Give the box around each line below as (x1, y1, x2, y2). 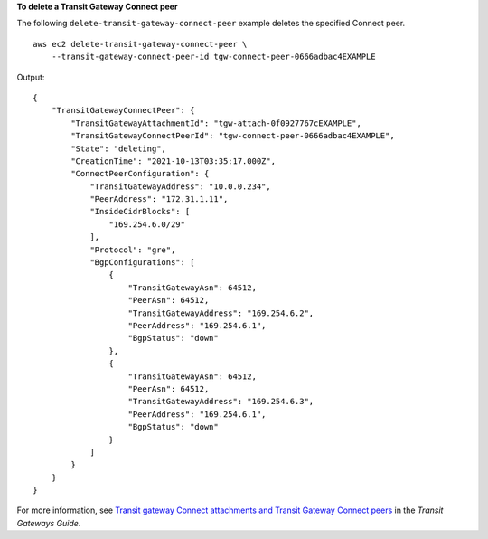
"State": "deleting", (70, 143, 167, 154)
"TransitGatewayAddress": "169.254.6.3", (127, 396, 314, 407)
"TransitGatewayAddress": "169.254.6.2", (127, 307, 314, 318)
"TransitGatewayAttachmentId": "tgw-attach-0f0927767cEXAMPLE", (70, 118, 361, 128)
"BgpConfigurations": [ (89, 258, 195, 268)
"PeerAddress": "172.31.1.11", (89, 194, 229, 204)
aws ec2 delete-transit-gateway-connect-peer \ (33, 39, 248, 49)
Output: (16, 71, 45, 82)
